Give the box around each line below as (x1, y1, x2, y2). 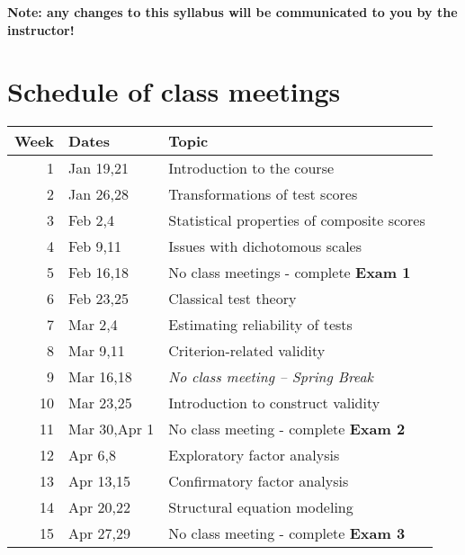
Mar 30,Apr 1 (68, 418, 155, 440)
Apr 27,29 (68, 523, 131, 544)
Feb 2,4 (68, 210, 114, 231)
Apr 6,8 (68, 444, 117, 466)
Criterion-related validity (168, 340, 326, 362)
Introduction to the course (168, 157, 335, 179)
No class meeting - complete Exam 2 (168, 418, 406, 440)
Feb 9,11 (68, 236, 121, 257)
